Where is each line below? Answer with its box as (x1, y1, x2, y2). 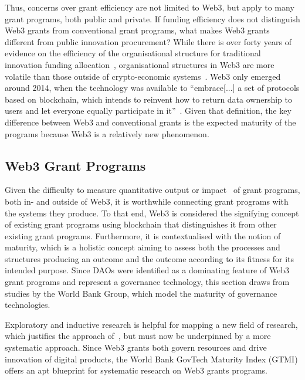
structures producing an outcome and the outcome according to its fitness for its (5, 252, 294, 264)
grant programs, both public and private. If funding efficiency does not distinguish (5, 12, 300, 25)
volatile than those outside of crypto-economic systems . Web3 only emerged (5, 70, 281, 82)
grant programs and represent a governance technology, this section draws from (5, 276, 290, 288)
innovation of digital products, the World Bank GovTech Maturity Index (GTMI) (5, 352, 298, 365)
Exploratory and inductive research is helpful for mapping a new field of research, (5, 318, 298, 330)
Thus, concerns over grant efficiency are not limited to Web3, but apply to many (5, 1, 294, 13)
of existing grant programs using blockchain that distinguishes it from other (5, 218, 277, 230)
